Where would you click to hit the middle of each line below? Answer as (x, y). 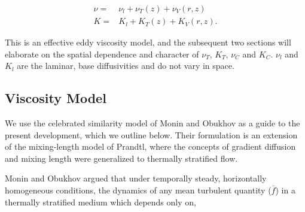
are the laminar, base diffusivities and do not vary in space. (126, 66)
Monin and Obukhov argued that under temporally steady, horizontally (136, 178)
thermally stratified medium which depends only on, (100, 202)
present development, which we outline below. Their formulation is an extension (151, 134)
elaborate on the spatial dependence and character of (102, 54)
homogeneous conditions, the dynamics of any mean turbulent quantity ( (138, 190)
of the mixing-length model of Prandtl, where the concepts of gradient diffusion (150, 146)
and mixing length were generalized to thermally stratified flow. (121, 158)
